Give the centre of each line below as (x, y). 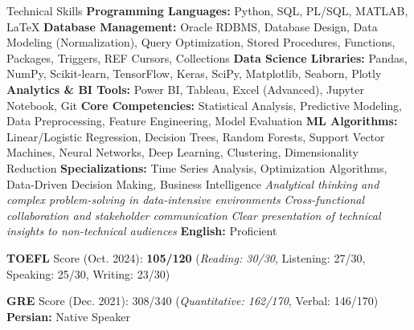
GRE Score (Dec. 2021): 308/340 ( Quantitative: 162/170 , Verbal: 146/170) (193, 301)
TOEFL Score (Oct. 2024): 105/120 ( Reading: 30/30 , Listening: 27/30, (186, 257)
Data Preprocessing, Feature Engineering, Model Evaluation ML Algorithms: (202, 121)
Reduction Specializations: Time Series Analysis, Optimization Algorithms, (197, 167)
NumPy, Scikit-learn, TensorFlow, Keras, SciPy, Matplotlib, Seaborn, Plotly (194, 73)
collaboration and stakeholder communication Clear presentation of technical (194, 215)
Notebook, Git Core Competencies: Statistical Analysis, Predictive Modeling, (204, 105)
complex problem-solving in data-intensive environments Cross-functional (186, 200)
